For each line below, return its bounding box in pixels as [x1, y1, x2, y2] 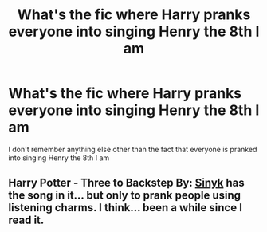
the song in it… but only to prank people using [8, 189, 241, 203]
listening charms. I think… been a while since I [8, 201, 243, 214]
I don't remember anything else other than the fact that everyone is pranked [8, 144, 257, 154]
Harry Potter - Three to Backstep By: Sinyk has [8, 176, 245, 190]
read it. [8, 214, 45, 227]
